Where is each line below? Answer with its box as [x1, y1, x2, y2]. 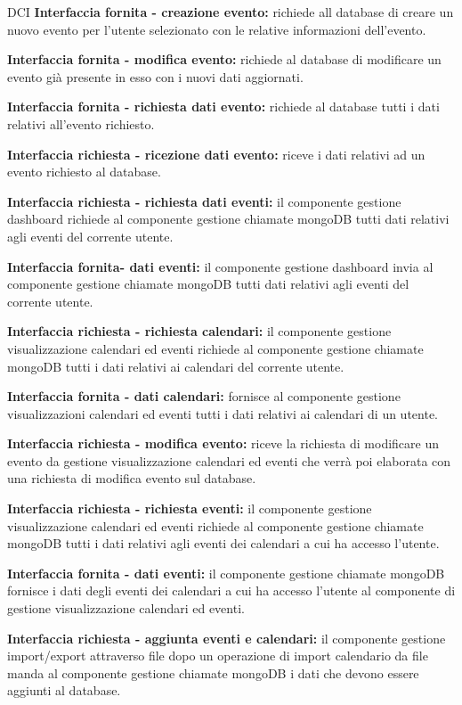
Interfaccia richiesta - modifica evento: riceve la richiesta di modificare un [7, 434, 440, 453]
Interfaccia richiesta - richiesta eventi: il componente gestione [7, 499, 372, 518]
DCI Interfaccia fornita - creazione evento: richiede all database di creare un [7, 3, 454, 20]
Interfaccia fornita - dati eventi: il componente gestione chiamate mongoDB [7, 563, 445, 582]
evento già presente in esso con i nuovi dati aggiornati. [7, 67, 304, 86]
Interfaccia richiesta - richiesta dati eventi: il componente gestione [7, 192, 401, 210]
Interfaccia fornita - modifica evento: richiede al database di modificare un [7, 50, 442, 69]
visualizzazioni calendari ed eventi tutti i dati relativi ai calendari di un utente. [7, 404, 439, 422]
